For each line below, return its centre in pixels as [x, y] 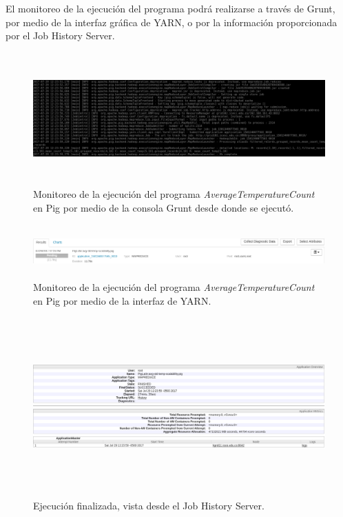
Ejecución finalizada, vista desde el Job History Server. [149, 505]
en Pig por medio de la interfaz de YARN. [122, 300]
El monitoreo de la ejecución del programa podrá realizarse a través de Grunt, [170, 8]
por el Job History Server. [60, 36]
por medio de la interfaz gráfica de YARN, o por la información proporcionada [171, 22]
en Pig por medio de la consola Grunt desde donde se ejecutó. [164, 207]
